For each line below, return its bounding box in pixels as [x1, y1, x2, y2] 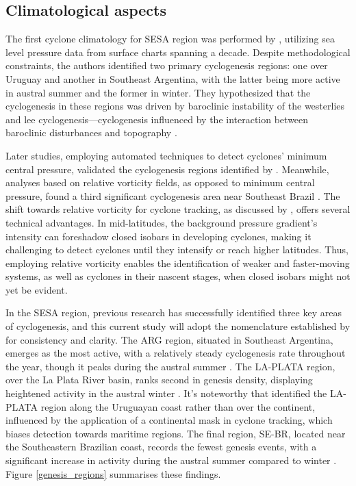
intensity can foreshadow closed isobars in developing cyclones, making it [5, 229, 311, 243]
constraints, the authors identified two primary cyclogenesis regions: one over [5, 58, 328, 73]
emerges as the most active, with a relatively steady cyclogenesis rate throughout [5, 346, 346, 360]
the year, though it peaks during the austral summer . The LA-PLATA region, [5, 359, 335, 373]
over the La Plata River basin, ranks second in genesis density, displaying [5, 372, 313, 387]
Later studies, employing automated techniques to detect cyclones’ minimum [5, 148, 327, 162]
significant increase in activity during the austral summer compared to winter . [5, 453, 337, 468]
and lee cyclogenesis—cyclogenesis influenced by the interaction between [5, 112, 309, 126]
